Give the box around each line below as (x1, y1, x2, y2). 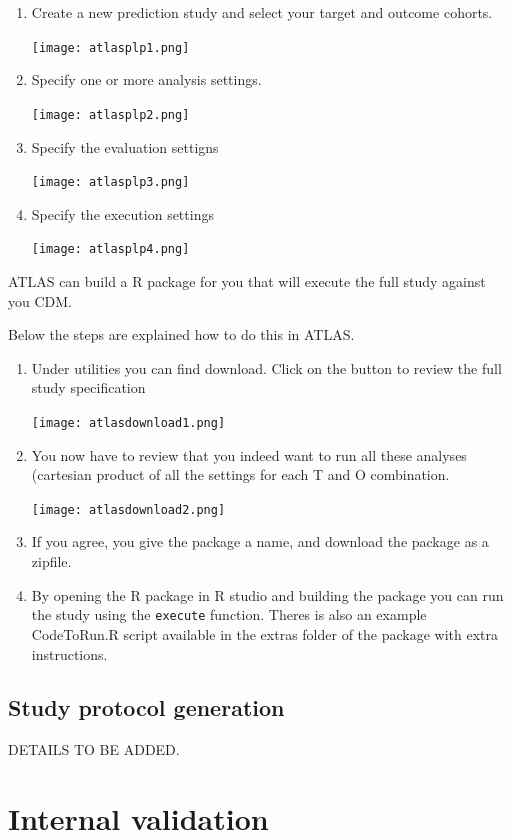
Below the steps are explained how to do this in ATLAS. (8, 324, 355, 345)
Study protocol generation (8, 692, 285, 723)
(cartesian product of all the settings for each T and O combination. (31, 464, 450, 485)
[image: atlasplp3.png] (31, 175, 190, 190)
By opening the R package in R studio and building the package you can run (31, 584, 504, 605)
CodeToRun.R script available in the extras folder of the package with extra (31, 623, 498, 644)
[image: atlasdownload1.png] (31, 415, 226, 430)
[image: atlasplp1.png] (31, 40, 190, 55)
